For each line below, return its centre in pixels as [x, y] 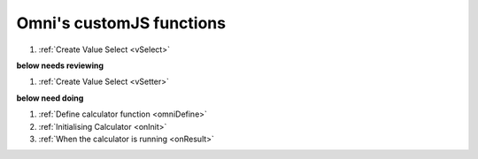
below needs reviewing [60, 65]
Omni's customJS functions [121, 23]
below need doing [50, 98]
